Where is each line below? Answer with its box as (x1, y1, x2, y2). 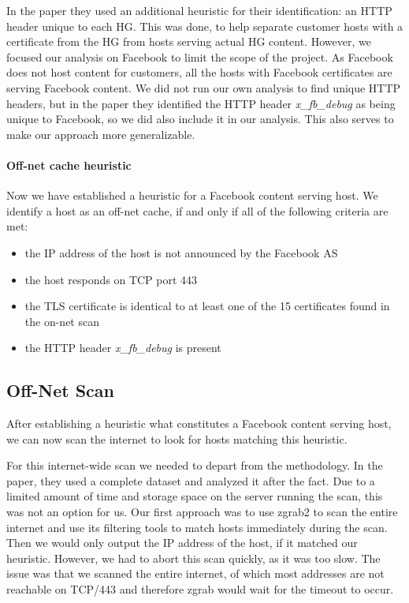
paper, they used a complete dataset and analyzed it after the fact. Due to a (6, 472, 375, 489)
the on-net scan (24, 313, 99, 329)
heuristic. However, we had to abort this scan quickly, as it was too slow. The (6, 549, 381, 566)
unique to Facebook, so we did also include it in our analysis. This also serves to (6, 110, 394, 127)
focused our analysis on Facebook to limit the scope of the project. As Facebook (6, 48, 393, 65)
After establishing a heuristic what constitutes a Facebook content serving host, (6, 415, 392, 432)
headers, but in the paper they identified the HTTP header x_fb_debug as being (6, 95, 396, 111)
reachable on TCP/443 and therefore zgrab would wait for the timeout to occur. (6, 581, 394, 597)
